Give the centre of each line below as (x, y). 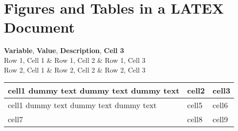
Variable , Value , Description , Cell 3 (64, 50)
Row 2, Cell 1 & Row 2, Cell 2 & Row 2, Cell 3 (75, 69)
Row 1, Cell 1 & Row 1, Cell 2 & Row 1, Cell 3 (75, 60)
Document (39, 27)
